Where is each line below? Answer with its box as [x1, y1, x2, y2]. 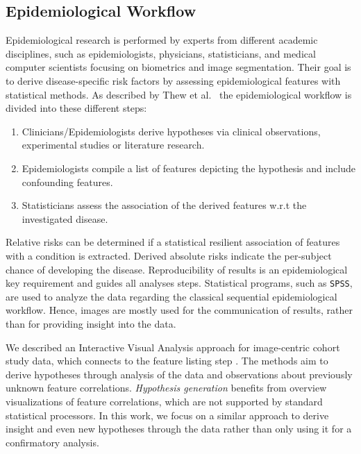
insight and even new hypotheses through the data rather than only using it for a [6, 421, 352, 436]
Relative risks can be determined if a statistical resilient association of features [6, 235, 340, 249]
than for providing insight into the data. [6, 316, 176, 330]
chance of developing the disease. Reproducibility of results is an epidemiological [6, 262, 348, 276]
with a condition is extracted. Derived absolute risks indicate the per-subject [6, 248, 332, 262]
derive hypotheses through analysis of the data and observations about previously [6, 367, 353, 381]
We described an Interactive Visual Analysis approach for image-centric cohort [6, 339, 340, 354]
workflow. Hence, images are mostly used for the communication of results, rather [6, 303, 353, 317]
